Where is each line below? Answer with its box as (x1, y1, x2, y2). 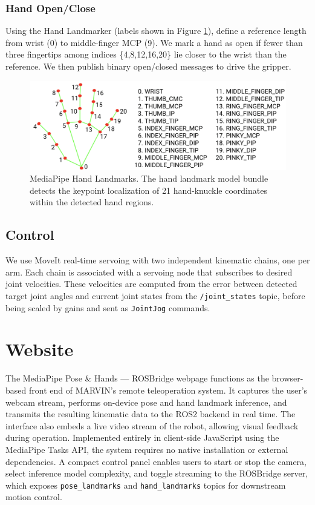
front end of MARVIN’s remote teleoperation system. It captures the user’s (28, 383, 308, 396)
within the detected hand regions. (30, 196, 154, 208)
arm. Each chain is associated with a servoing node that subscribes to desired (5, 265, 293, 278)
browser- (271, 372, 304, 385)
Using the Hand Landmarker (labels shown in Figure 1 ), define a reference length (5, 24, 307, 37)
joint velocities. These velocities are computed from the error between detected (5, 277, 297, 290)
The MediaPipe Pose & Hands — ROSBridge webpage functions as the (5, 372, 269, 385)
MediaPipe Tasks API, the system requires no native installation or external (5, 443, 288, 455)
